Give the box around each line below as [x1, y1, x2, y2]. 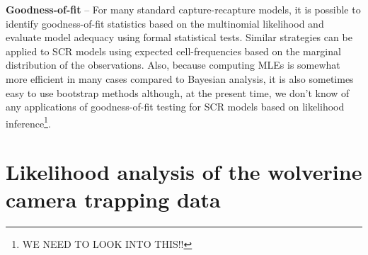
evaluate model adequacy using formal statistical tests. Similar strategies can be [6, 30, 352, 45]
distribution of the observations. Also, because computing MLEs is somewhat [6, 57, 340, 72]
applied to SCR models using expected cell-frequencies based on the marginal [6, 43, 341, 58]
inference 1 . [6, 113, 51, 130]
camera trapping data [6, 185, 221, 214]
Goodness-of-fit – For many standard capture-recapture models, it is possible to [6, 2, 361, 16]
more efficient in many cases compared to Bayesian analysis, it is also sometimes [6, 71, 354, 86]
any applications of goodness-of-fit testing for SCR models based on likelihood [6, 99, 345, 114]
